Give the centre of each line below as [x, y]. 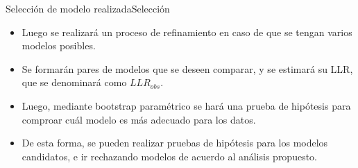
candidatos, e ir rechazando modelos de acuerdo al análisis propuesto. [170, 156]
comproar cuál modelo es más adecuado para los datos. [139, 119]
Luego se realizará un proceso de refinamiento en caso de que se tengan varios [187, 32]
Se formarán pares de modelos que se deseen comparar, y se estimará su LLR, [187, 68]
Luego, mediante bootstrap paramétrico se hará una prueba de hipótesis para [186, 105]
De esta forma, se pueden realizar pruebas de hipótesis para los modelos [175, 143]
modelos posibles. [59, 45]
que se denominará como [74, 82]
